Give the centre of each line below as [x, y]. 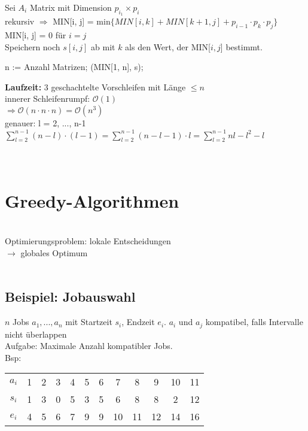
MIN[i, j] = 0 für [36, 35]
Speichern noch [33, 46]
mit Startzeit [89, 322]
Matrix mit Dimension [71, 7]
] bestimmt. [241, 46]
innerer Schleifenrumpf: [48, 98]
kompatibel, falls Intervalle [254, 322]
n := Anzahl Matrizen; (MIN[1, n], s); [74, 67]
